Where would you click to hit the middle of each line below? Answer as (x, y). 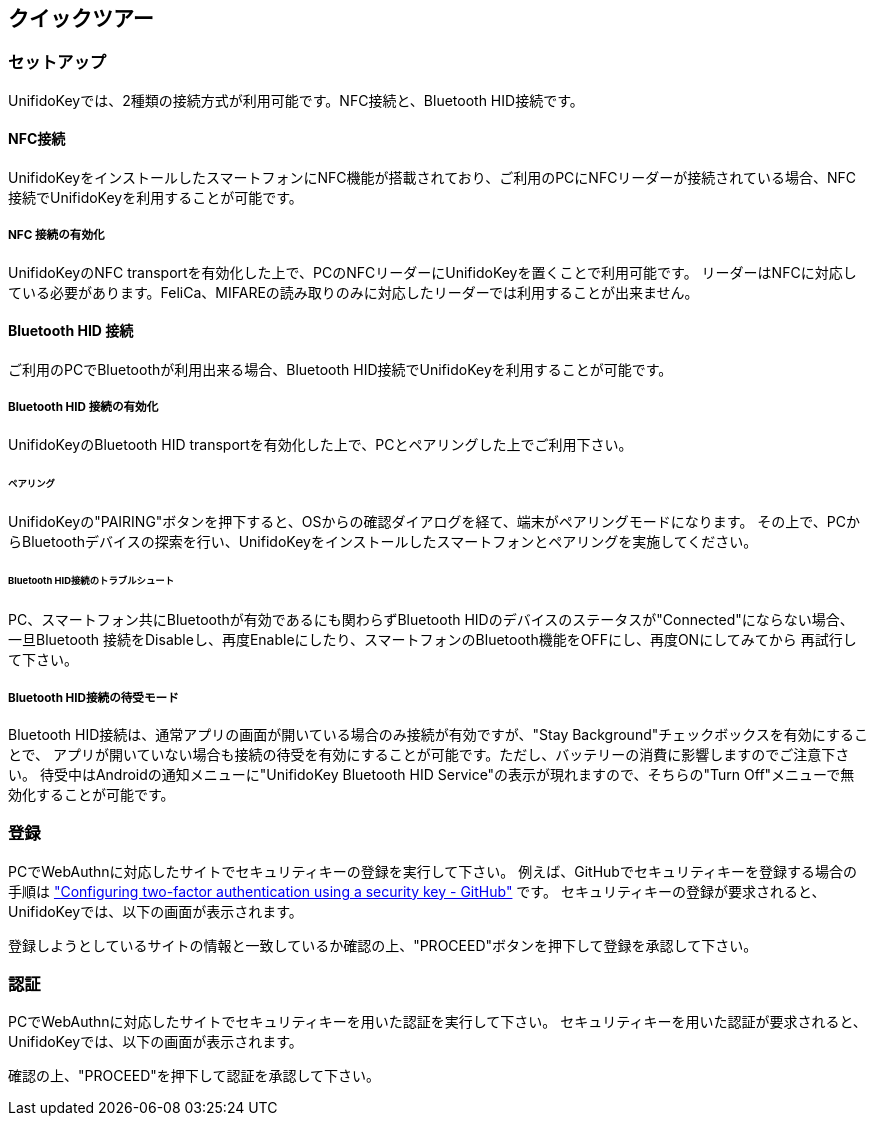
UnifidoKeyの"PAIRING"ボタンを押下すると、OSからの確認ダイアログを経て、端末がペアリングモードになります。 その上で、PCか (434, 522)
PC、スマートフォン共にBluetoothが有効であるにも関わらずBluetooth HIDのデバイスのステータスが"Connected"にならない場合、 (431, 620)
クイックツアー (81, 18)
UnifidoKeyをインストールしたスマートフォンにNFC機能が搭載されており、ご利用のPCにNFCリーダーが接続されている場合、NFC (432, 178)
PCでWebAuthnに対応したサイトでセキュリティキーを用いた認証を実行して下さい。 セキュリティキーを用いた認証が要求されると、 (437, 1022)
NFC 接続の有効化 (56, 235)
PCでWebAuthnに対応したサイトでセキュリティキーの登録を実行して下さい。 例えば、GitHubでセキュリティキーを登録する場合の (433, 871)
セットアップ (57, 62)
